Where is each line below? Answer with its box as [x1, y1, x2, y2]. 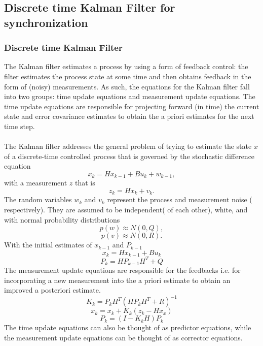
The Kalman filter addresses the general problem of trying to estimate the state [4, 141, 252, 151]
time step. [4, 120, 35, 131]
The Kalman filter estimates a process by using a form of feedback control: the [4, 61, 248, 72]
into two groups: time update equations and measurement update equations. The [4, 91, 255, 102]
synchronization [4, 14, 88, 30]
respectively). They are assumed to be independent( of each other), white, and [4, 204, 248, 215]
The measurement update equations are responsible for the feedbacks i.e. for [4, 265, 241, 275]
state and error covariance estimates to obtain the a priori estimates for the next [4, 111, 254, 121]
